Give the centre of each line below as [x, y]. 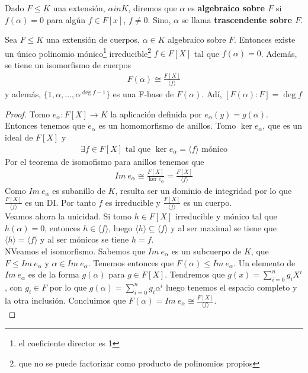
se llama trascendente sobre [237, 19]
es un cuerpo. [208, 202]
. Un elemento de [264, 262]
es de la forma [54, 274]
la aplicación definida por [156, 114]
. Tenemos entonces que [131, 262]
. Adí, [212, 94]
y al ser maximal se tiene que [224, 227]
